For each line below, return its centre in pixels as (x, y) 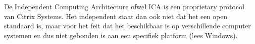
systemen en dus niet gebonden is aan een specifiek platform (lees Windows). (121, 35)
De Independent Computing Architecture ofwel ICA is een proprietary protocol (124, 6)
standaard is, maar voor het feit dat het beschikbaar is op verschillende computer (127, 26)
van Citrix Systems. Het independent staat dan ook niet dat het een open (116, 16)
